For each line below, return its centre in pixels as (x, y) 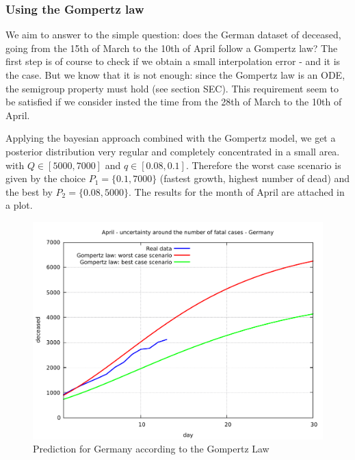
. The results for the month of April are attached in (237, 191)
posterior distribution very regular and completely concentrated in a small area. (173, 151)
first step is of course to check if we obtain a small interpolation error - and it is (173, 61)
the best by (29, 191)
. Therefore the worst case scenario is (263, 165)
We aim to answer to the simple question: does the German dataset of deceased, (173, 35)
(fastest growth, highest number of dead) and (255, 178)
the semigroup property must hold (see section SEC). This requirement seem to (172, 88)
